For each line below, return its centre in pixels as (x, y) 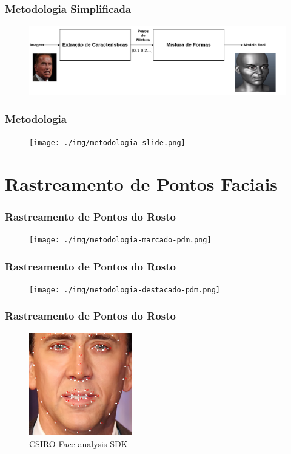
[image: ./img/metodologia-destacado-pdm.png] (125, 290)
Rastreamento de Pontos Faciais (142, 183)
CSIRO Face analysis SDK (79, 444)
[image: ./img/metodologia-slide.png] (107, 143)
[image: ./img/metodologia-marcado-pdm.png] (120, 240)
